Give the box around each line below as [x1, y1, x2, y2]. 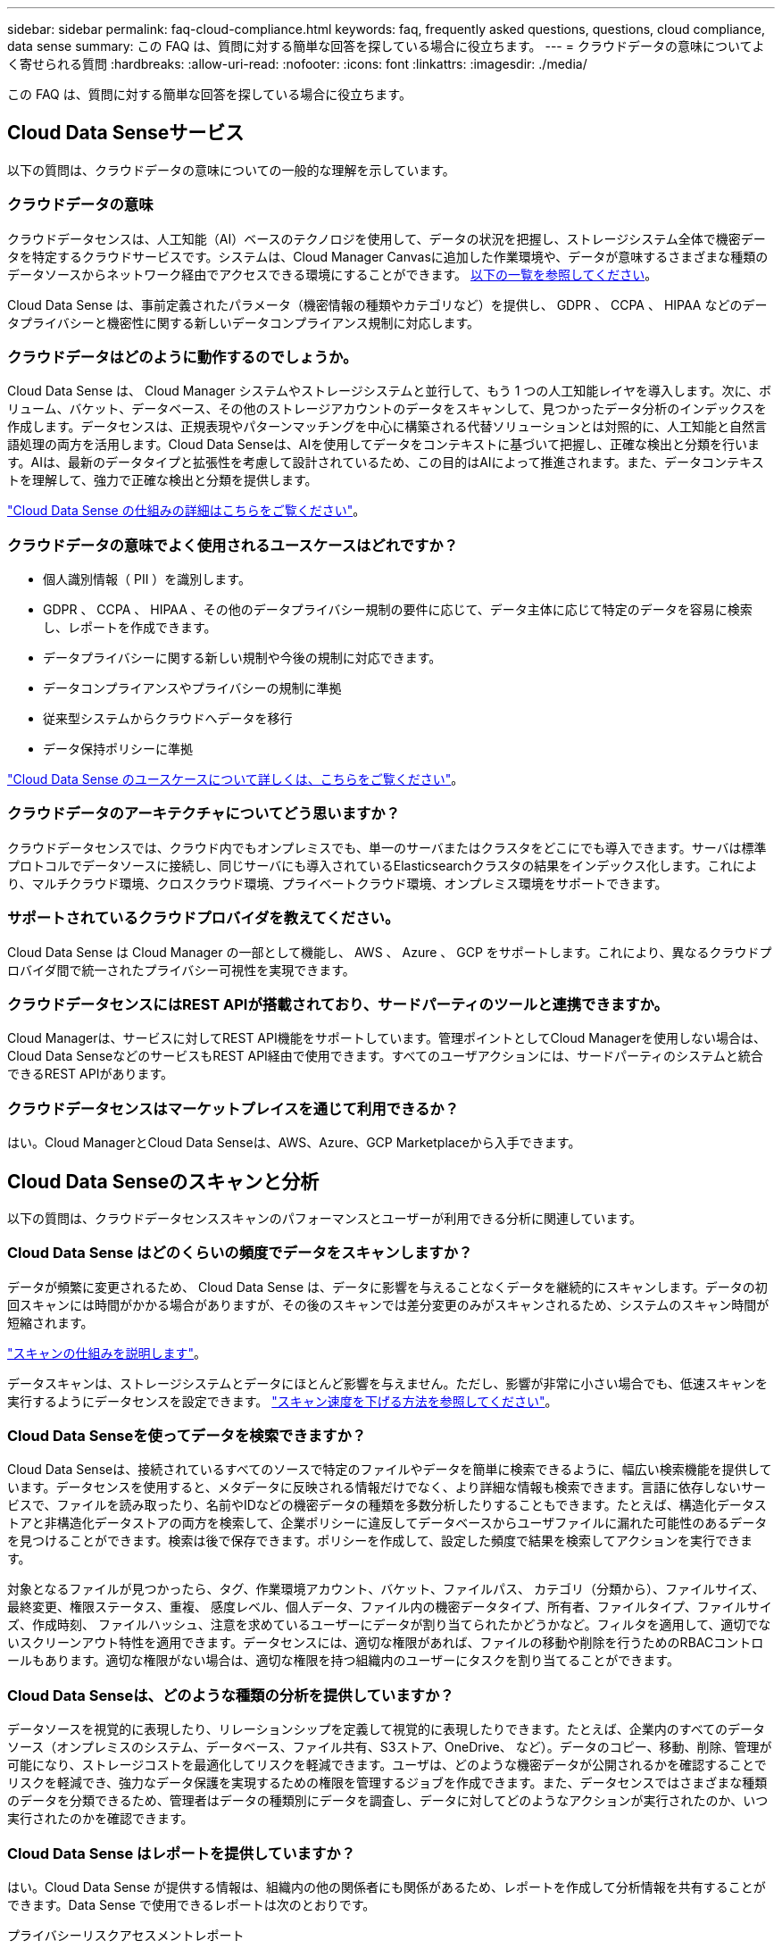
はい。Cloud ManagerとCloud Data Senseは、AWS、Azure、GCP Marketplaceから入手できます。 [7, 1135, 581, 1151]
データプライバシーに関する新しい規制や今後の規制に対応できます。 [43, 650, 442, 666]
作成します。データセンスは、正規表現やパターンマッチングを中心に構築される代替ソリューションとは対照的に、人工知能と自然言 [7, 419, 767, 435]
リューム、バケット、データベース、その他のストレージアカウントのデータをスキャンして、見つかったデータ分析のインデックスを [7, 401, 767, 417]
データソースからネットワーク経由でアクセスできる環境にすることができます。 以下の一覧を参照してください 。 [7, 266, 658, 282]
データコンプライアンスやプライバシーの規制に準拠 [43, 680, 342, 696]
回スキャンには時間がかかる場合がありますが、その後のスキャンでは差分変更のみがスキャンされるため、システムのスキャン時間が [7, 1296, 770, 1312]
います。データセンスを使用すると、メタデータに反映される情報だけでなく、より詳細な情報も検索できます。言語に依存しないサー [7, 1479, 767, 1495]
